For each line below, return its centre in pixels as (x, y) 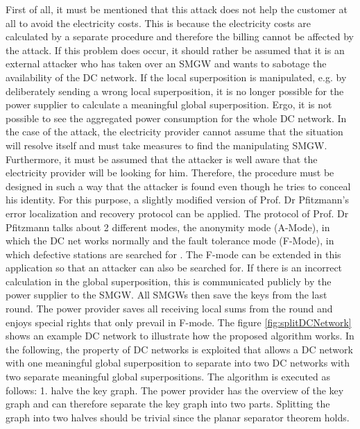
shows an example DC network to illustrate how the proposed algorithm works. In (180, 336)
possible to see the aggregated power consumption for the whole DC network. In (176, 118)
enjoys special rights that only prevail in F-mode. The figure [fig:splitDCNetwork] (179, 322)
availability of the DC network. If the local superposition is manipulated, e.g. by (176, 77)
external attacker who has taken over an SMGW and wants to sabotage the (166, 64)
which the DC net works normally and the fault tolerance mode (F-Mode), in (170, 241)
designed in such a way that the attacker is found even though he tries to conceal (178, 186)
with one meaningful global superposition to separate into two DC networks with (178, 363)
